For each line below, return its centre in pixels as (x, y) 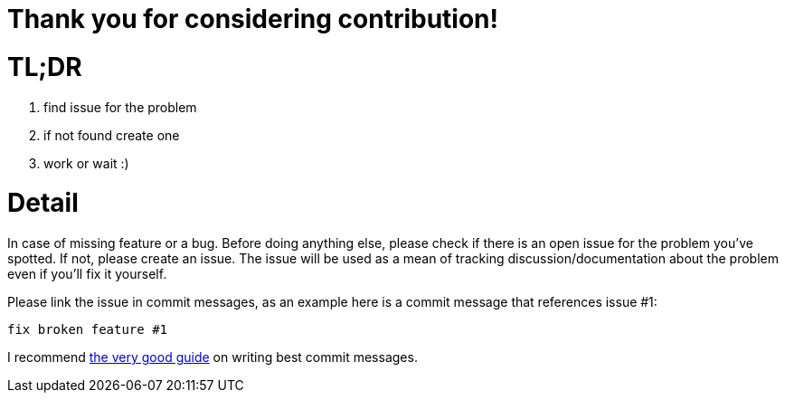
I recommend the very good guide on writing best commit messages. (213, 357)
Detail (43, 203)
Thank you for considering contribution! (253, 19)
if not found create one (112, 135)
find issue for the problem (120, 107)
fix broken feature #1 (88, 329)
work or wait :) (86, 163)
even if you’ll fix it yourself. (87, 274)
